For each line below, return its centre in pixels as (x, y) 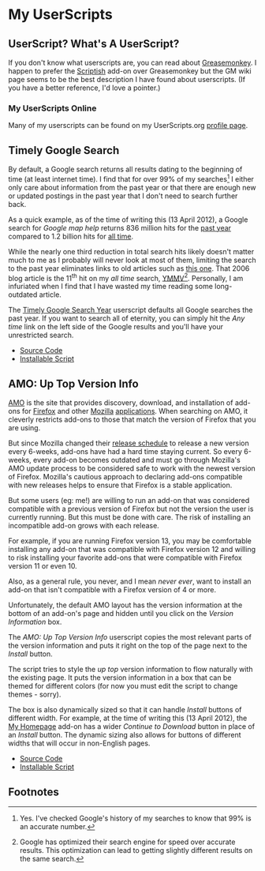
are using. (24, 428)
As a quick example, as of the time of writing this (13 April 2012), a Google (128, 220)
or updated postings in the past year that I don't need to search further (123, 196)
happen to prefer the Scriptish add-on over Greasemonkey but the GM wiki (130, 71)
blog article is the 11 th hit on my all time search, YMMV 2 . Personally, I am (126, 277)
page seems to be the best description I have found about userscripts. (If (127, 79)
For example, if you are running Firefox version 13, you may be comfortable (130, 541)
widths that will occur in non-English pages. (79, 743)
